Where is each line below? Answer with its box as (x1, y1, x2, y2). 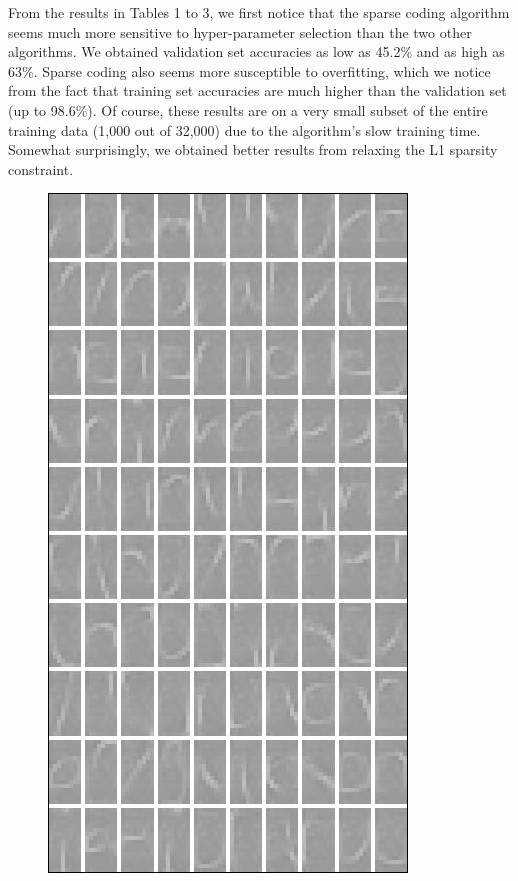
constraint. (8, 158, 74, 179)
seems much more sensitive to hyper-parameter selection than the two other (8, 21, 472, 42)
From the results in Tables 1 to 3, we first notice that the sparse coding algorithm (8, 2, 510, 22)
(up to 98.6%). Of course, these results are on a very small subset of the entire (8, 99, 488, 120)
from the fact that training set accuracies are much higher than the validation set (8, 80, 507, 101)
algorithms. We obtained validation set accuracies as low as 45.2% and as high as (8, 41, 505, 62)
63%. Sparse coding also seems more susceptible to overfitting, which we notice (8, 60, 491, 81)
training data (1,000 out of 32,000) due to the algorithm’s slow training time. (8, 119, 481, 140)
